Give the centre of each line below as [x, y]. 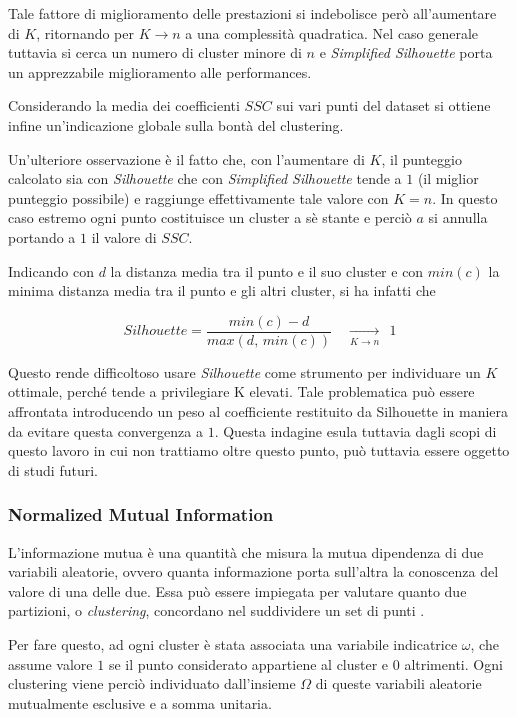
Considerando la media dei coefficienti [124, 105]
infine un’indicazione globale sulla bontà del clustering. [176, 124]
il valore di [124, 236]
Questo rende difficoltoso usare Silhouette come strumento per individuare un [244, 371]
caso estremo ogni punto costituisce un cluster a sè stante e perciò [210, 217]
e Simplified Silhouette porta [406, 52]
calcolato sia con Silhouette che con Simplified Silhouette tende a [205, 178]
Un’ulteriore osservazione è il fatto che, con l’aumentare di [186, 158]
